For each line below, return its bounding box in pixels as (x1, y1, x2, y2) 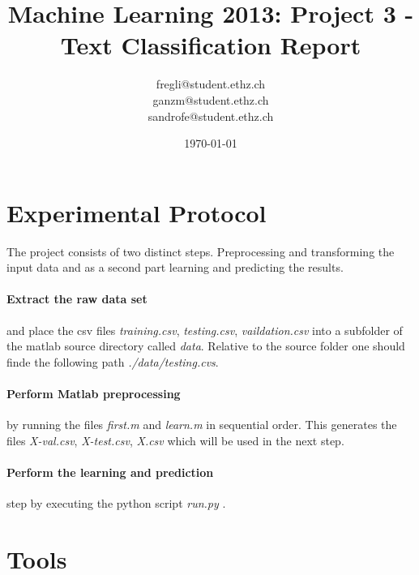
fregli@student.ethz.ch (156, 75, 266, 92)
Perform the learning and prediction (6, 463, 214, 480)
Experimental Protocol (6, 195, 267, 229)
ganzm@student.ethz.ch (152, 91, 269, 108)
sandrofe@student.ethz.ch (148, 107, 274, 124)
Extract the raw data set (6, 290, 148, 307)
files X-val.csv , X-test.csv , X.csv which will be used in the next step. (6, 431, 344, 448)
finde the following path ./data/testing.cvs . (6, 353, 219, 370)
